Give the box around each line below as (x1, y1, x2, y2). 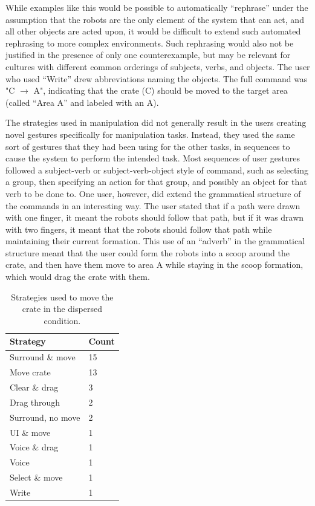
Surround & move (10, 351, 76, 363)
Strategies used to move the (11, 290, 114, 303)
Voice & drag (10, 441, 59, 453)
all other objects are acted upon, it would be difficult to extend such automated (5, 25, 301, 37)
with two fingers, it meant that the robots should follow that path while (5, 222, 272, 235)
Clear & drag (10, 380, 59, 393)
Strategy (10, 335, 46, 348)
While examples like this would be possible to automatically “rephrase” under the (5, 1, 308, 13)
